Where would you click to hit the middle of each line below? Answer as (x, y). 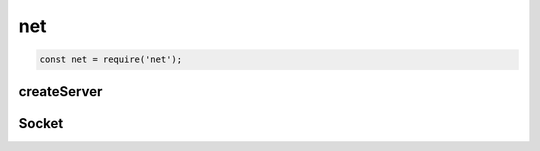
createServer (60, 91)
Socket (41, 123)
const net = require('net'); (111, 59)
